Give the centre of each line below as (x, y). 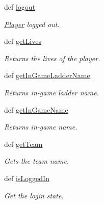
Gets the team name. (37, 161)
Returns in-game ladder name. (51, 92)
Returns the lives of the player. (52, 58)
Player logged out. (32, 24)
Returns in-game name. (41, 127)
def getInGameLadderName (47, 75)
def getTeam (23, 144)
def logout (20, 7)
